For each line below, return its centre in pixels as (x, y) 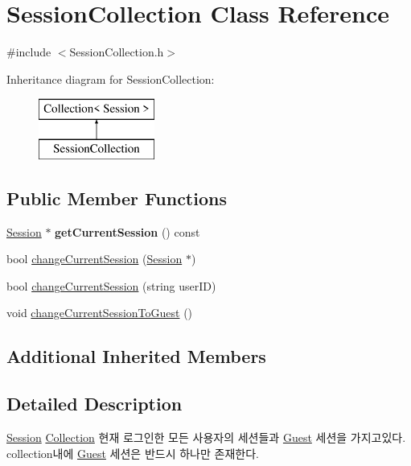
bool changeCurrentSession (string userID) (111, 285)
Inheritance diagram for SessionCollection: (111, 78)
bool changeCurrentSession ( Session (95, 259)
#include (29, 52)
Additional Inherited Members (136, 356)
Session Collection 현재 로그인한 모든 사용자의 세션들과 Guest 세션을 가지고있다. (206, 437)
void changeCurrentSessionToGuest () (100, 313)
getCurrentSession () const (127, 231)
